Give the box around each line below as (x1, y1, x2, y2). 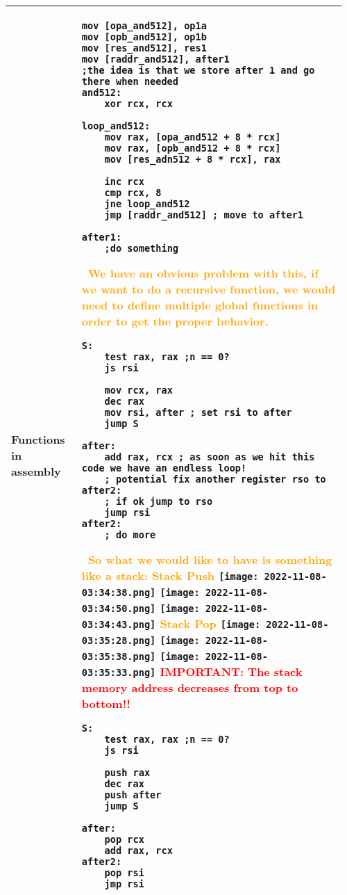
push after (104, 789, 162, 800)
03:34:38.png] (81, 587, 156, 598)
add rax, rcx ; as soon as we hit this (104, 451, 315, 462)
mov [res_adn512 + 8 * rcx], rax (104, 154, 281, 165)
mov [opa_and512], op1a (81, 20, 207, 31)
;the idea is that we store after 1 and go (81, 65, 315, 76)
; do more (104, 529, 156, 540)
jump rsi (104, 507, 151, 518)
